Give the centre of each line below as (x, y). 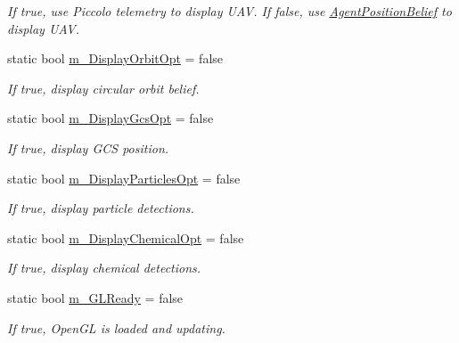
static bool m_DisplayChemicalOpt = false (126, 237)
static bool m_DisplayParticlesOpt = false (124, 178)
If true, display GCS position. (88, 147)
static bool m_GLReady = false (95, 297)
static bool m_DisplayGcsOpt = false (111, 118)
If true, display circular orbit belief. (103, 88)
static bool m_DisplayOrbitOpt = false (115, 58)
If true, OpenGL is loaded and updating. (116, 327)
